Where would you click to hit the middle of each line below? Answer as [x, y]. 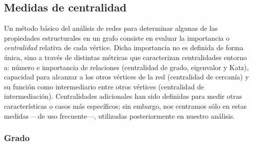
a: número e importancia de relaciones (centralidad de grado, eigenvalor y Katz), [126, 67]
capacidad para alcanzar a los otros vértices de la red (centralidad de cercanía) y [126, 77]
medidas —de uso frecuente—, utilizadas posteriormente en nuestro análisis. [120, 115]
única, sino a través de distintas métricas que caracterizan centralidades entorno [126, 57]
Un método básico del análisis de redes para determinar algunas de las [111, 28]
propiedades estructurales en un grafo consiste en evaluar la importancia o [117, 37]
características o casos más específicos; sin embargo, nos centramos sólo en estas [126, 106]
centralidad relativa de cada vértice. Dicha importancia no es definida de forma [124, 47]
